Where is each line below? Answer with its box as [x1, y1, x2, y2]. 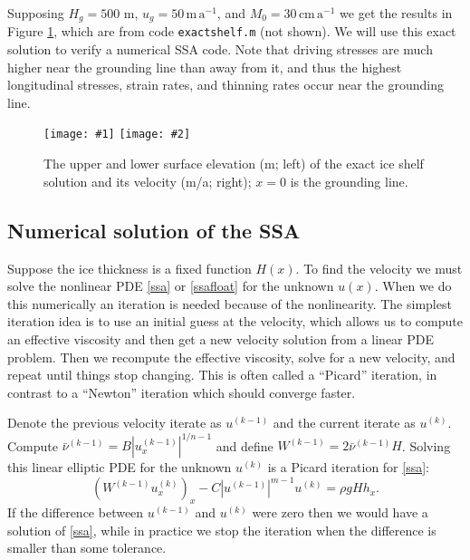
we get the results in [340, 4, 453, 22]
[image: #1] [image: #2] [43, 128, 191, 141]
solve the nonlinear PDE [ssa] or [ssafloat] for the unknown [7, 276, 334, 295]
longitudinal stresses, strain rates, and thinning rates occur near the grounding [7, 75, 444, 94]
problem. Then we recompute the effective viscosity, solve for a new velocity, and [7, 347, 456, 366]
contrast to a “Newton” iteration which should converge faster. [7, 382, 356, 401]
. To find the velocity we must [295, 258, 463, 277]
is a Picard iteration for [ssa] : [267, 458, 429, 477]
